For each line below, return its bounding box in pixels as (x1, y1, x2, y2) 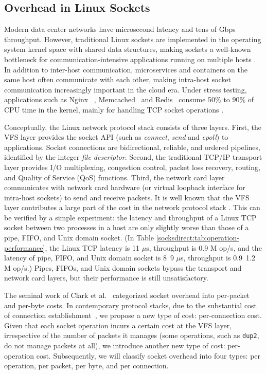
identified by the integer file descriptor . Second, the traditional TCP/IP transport (4, 152, 262, 162)
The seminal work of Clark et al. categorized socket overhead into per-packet (4, 290, 250, 301)
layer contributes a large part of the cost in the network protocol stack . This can (4, 202, 260, 213)
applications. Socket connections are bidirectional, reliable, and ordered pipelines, (4, 141, 260, 152)
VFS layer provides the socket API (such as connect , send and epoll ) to (4, 132, 228, 142)
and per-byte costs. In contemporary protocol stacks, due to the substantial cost (4, 300, 257, 310)
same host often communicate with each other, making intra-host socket (4, 74, 231, 85)
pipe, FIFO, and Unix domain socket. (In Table (4, 232, 154, 243)
